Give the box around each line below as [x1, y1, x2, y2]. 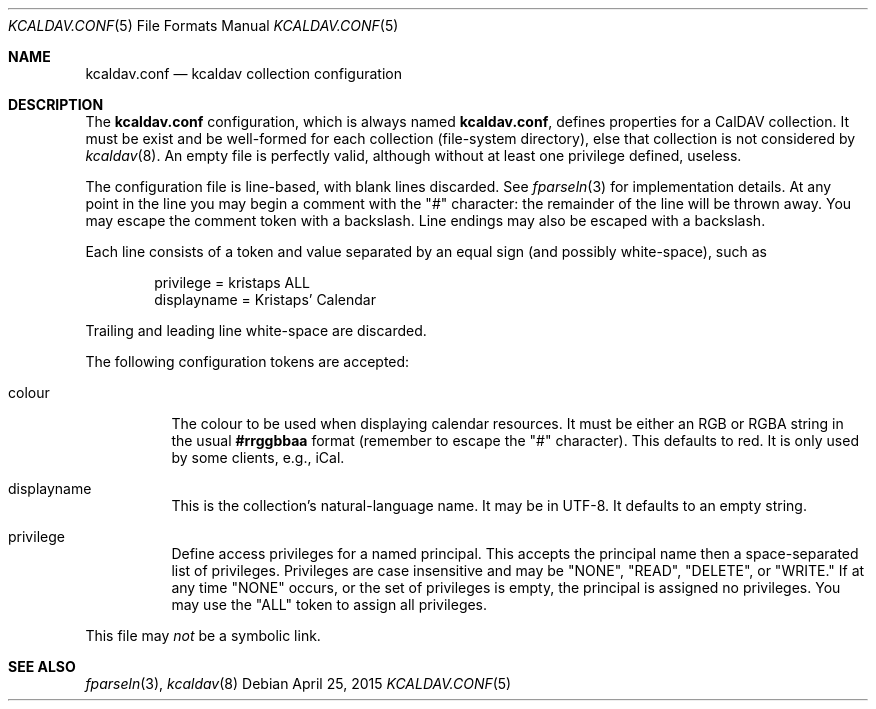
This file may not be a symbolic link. [85, 627, 321, 644]
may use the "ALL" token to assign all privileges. [171, 596, 488, 613]
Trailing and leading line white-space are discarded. [85, 322, 427, 339]
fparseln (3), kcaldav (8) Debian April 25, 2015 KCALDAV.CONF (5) [85, 675, 512, 692]
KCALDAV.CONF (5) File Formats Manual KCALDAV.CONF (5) [8, 17, 399, 34]
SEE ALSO [8, 658, 76, 675]
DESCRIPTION [8, 96, 104, 113]
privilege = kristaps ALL [154, 274, 311, 291]
